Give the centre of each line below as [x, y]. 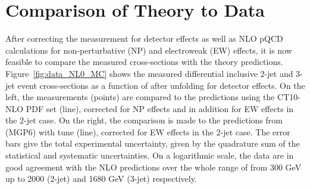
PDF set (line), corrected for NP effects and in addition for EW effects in [160, 108]
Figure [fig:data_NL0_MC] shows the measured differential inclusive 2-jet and [149, 73]
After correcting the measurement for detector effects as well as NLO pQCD [144, 38]
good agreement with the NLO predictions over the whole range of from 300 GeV [154, 167]
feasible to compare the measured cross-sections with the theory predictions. [144, 62]
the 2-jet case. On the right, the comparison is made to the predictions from [144, 120]
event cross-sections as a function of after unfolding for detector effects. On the [161, 85]
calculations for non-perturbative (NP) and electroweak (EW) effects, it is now [149, 50]
